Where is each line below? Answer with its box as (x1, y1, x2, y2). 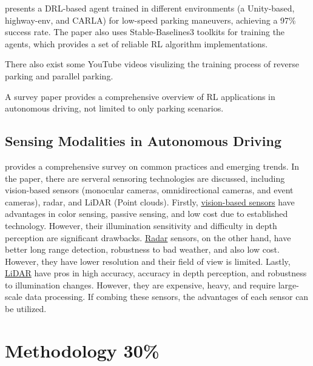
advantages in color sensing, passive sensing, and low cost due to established (5, 207, 288, 220)
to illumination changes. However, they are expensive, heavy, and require (5, 278, 275, 291)
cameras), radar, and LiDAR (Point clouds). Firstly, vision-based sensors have (5, 195, 295, 208)
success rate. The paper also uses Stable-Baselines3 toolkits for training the (5, 25, 285, 38)
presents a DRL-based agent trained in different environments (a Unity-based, (5, 2, 295, 14)
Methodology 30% (5, 338, 160, 362)
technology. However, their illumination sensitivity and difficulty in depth (5, 219, 277, 231)
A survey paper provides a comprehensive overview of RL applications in (5, 90, 275, 102)
